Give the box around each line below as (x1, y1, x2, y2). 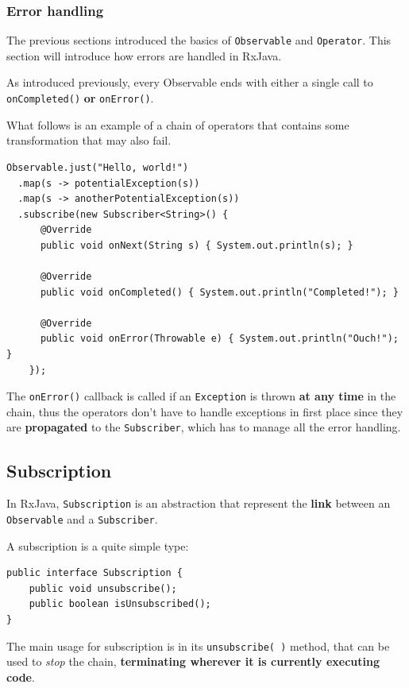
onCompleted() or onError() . (6, 90, 154, 106)
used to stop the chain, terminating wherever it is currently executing (6, 653, 380, 670)
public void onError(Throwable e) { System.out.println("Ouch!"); (40, 333, 399, 345)
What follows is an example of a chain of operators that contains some (6, 116, 349, 133)
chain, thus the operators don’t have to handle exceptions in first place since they (6, 403, 403, 419)
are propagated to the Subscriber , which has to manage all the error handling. (6, 419, 401, 435)
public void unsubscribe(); (29, 582, 177, 594)
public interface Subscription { (6, 567, 183, 579)
